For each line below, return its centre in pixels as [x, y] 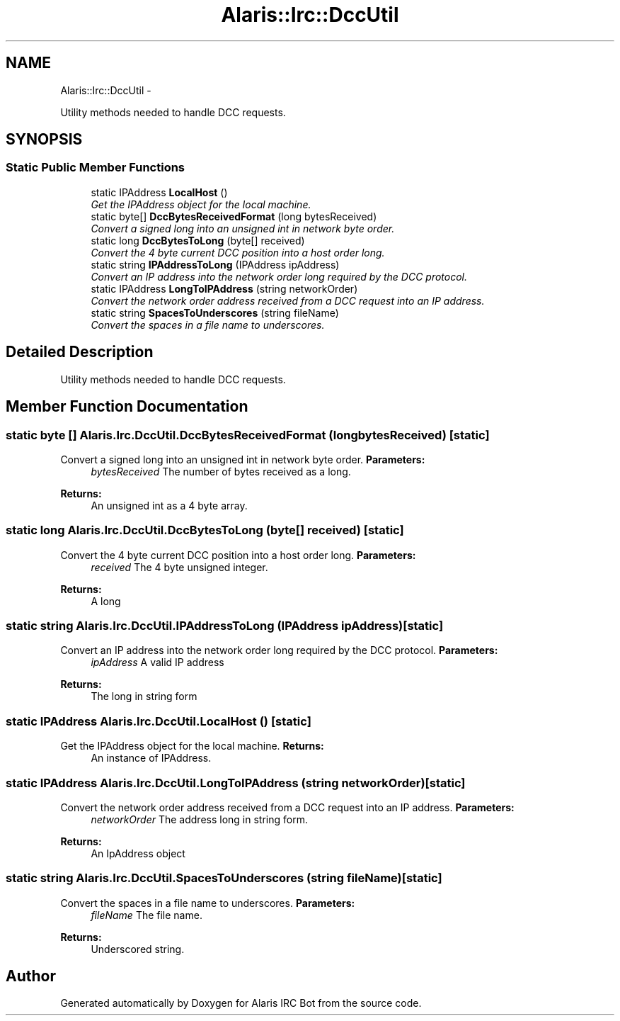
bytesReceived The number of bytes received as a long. [221, 471]
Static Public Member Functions [96, 168]
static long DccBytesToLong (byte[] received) [198, 240]
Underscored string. [138, 949]
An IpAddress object [138, 853]
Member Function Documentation [127, 407]
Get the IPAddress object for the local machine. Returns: [192, 746]
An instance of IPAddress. [151, 758]
